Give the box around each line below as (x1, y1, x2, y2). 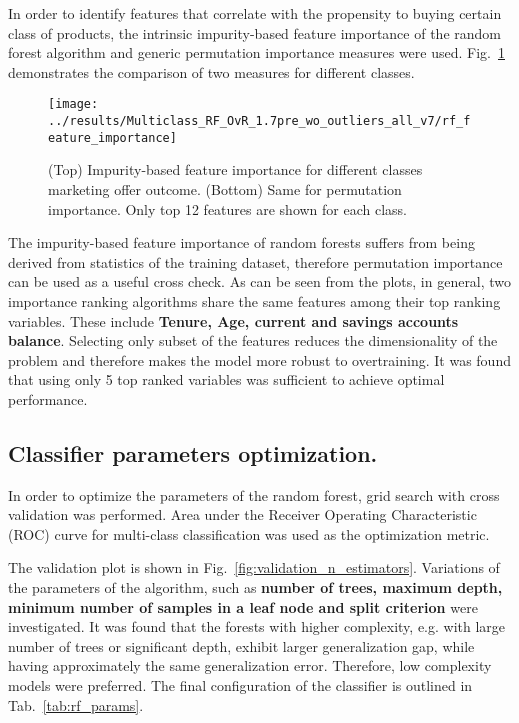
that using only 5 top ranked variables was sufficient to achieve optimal (8, 369, 445, 390)
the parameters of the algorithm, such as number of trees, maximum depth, (8, 577, 503, 598)
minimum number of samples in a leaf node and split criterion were (8, 596, 478, 617)
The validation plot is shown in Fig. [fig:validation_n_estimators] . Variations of (8, 557, 500, 578)
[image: (48, 97, 99, 112)
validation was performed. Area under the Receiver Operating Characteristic (8, 504, 477, 525)
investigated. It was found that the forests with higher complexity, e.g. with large (8, 616, 506, 637)
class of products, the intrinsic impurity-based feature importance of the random (8, 22, 501, 43)
